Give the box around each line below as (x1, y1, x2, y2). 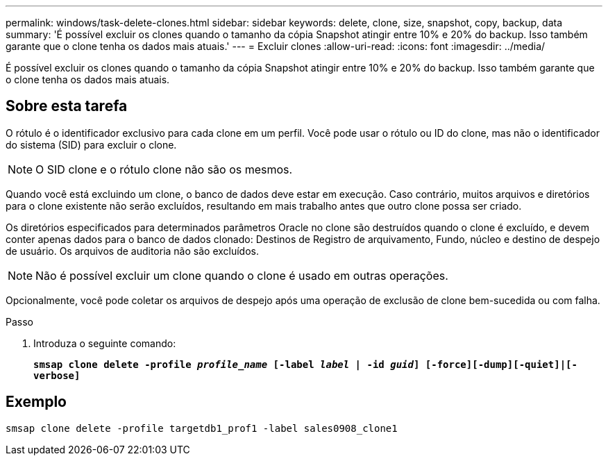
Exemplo (6, 393, 67, 411)
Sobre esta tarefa (6, 97, 128, 115)
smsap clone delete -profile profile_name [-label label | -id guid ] (33, 358, 420, 370)
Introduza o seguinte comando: (33, 337, 176, 349)
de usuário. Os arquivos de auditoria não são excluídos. (6, 244, 260, 257)
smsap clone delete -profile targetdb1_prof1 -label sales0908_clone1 (6, 422, 398, 434)
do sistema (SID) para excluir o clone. (6, 138, 177, 151)
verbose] (33, 369, 81, 381)
